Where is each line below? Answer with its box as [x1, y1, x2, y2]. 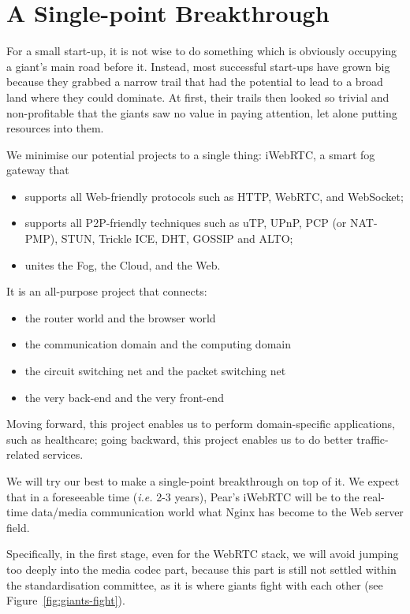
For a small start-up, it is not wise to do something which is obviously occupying [6, 43, 397, 59]
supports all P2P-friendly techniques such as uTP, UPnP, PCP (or [24, 214, 347, 231]
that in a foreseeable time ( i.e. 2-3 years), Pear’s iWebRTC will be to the [6, 488, 360, 504]
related [6, 446, 40, 463]
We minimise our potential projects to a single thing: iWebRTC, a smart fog [6, 146, 375, 162]
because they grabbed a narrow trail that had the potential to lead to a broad [6, 73, 383, 90]
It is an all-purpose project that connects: [6, 283, 207, 300]
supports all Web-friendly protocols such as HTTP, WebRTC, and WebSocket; [24, 188, 404, 204]
